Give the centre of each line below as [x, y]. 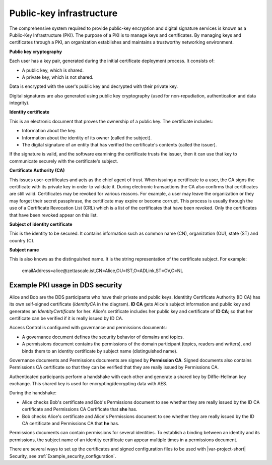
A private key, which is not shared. [58, 77]
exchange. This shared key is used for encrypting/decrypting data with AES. [88, 384]
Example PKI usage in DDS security [66, 285]
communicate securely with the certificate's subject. [64, 161]
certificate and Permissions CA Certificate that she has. [80, 409]
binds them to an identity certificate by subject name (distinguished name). [100, 351]
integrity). [19, 103]
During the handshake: [33, 393]
